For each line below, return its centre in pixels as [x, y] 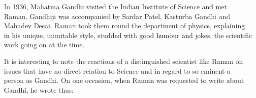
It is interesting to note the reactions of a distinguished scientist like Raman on [124, 61]
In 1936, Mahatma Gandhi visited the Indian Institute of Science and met [115, 6]
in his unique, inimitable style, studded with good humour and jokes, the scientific [128, 35]
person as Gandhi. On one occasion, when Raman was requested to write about [124, 80]
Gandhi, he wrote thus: [39, 89]
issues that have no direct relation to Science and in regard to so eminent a [117, 70]
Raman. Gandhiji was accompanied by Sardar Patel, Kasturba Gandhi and [117, 16]
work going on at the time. [44, 45]
